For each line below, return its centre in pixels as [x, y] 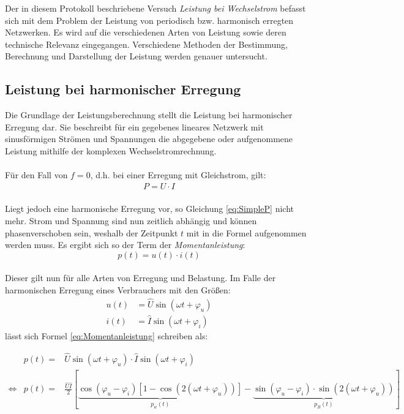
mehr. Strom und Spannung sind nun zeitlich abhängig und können [131, 220]
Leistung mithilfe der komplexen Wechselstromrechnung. [111, 150]
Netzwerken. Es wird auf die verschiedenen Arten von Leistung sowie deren [146, 32]
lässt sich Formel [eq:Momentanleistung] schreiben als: [107, 336]
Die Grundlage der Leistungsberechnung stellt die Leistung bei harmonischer [149, 115]
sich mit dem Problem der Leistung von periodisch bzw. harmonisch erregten [149, 20]
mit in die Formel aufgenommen [246, 232]
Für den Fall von [36, 175]
